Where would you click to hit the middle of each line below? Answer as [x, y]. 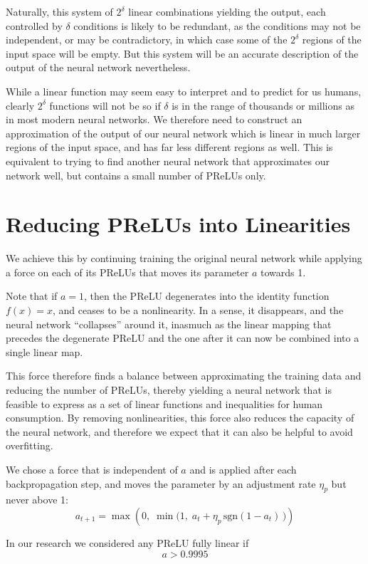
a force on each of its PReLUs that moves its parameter [127, 272]
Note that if [32, 296]
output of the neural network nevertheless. [98, 67]
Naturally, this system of [59, 11]
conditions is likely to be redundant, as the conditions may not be [217, 25]
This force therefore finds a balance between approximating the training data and [184, 376]
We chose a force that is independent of [92, 469]
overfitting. [30, 445]
